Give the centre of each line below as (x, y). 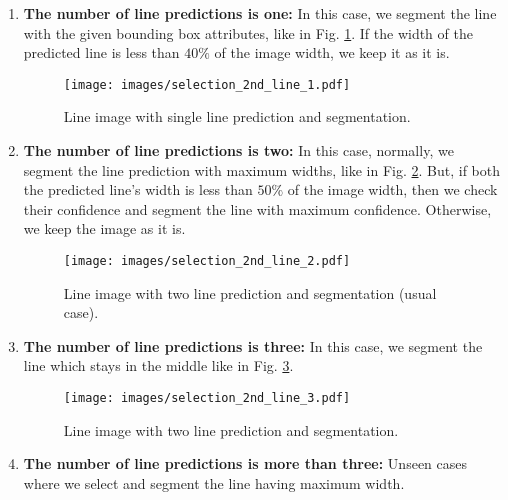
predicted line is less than (101, 52)
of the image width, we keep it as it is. (332, 52)
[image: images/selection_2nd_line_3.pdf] (207, 398)
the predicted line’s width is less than (138, 189)
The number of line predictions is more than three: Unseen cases (245, 463)
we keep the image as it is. (104, 228)
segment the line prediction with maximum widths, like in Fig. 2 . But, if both (262, 169)
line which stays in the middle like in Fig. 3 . (158, 365)
